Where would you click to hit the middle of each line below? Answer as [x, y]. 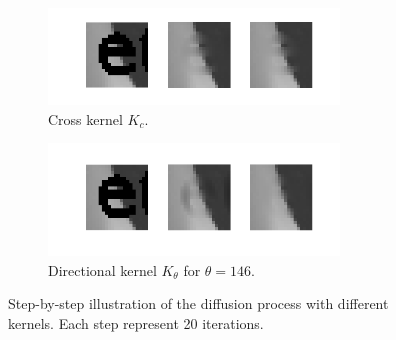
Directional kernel [102, 269]
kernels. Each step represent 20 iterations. [136, 322]
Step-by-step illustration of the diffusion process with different [198, 303]
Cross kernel [85, 118]
